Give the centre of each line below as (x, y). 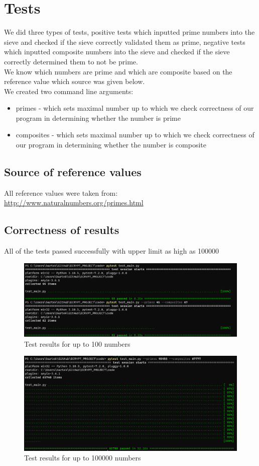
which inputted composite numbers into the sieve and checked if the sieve (117, 52)
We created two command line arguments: (69, 91)
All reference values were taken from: (61, 192)
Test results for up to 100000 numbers (83, 458)
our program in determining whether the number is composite (111, 145)
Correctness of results (62, 230)
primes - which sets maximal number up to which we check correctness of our (135, 108)
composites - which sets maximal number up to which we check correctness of (135, 135)
